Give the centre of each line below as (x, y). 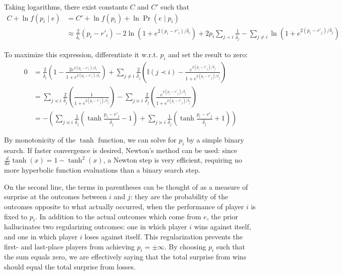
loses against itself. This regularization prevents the (164, 237)
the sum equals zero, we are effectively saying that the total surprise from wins (125, 257)
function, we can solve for (137, 140)
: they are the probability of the (179, 196)
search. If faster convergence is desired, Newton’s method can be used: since (121, 150)
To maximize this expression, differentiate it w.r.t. (81, 54)
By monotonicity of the (40, 140)
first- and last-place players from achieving (70, 246)
